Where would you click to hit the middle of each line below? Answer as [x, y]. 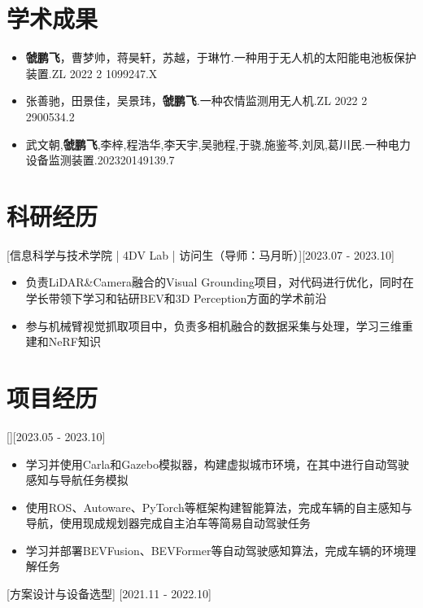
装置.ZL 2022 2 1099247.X [92, 73]
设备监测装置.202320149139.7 [100, 160]
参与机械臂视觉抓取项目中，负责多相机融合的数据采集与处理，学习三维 [214, 325]
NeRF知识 [74, 341]
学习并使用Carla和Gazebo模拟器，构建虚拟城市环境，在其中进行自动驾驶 [217, 464]
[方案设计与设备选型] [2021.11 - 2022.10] [109, 594]
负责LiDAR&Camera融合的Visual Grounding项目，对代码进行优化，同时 [214, 282]
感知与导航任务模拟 [77, 480]
